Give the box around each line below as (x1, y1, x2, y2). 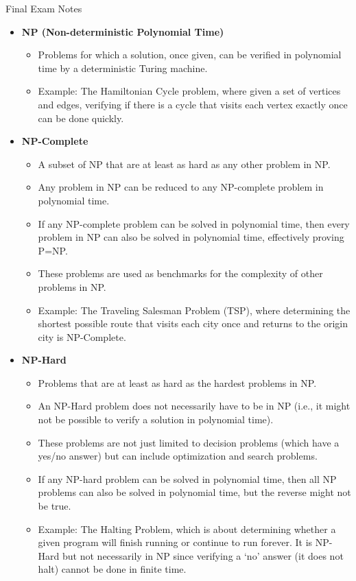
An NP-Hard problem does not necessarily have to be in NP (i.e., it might (38, 399, 351, 413)
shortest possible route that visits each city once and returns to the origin (38, 316, 348, 331)
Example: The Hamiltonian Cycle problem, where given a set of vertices (38, 84, 341, 98)
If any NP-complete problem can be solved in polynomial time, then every (38, 216, 350, 230)
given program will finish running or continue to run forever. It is (38, 535, 313, 549)
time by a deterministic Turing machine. (38, 60, 208, 75)
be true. (38, 499, 71, 513)
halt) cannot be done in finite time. (38, 562, 187, 576)
